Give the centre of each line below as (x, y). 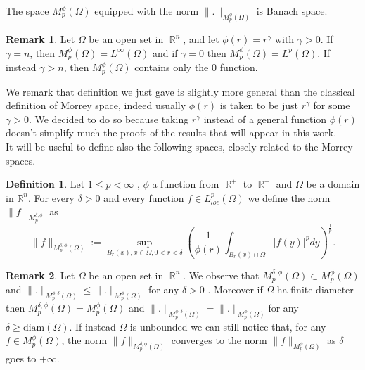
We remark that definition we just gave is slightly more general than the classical (180, 91)
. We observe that (221, 275)
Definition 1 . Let (45, 184)
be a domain (333, 184)
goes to (21, 358)
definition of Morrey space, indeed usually (96, 105)
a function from (186, 184)
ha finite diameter (315, 289)
